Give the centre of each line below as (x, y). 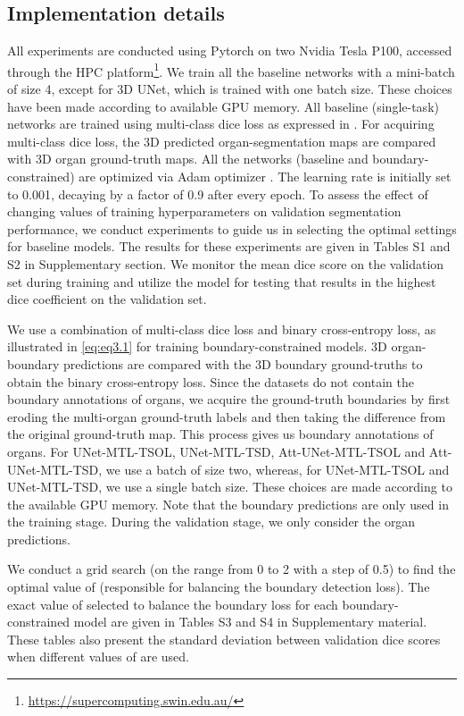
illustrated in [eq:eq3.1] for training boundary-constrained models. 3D (197, 346)
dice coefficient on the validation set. (107, 299)
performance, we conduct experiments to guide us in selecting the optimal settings (232, 228)
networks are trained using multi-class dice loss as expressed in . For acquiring (221, 124)
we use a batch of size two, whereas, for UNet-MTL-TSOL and (278, 469)
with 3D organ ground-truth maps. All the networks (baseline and (188, 159)
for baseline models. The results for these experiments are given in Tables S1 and (229, 246)
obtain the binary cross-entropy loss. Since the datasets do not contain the (211, 381)
